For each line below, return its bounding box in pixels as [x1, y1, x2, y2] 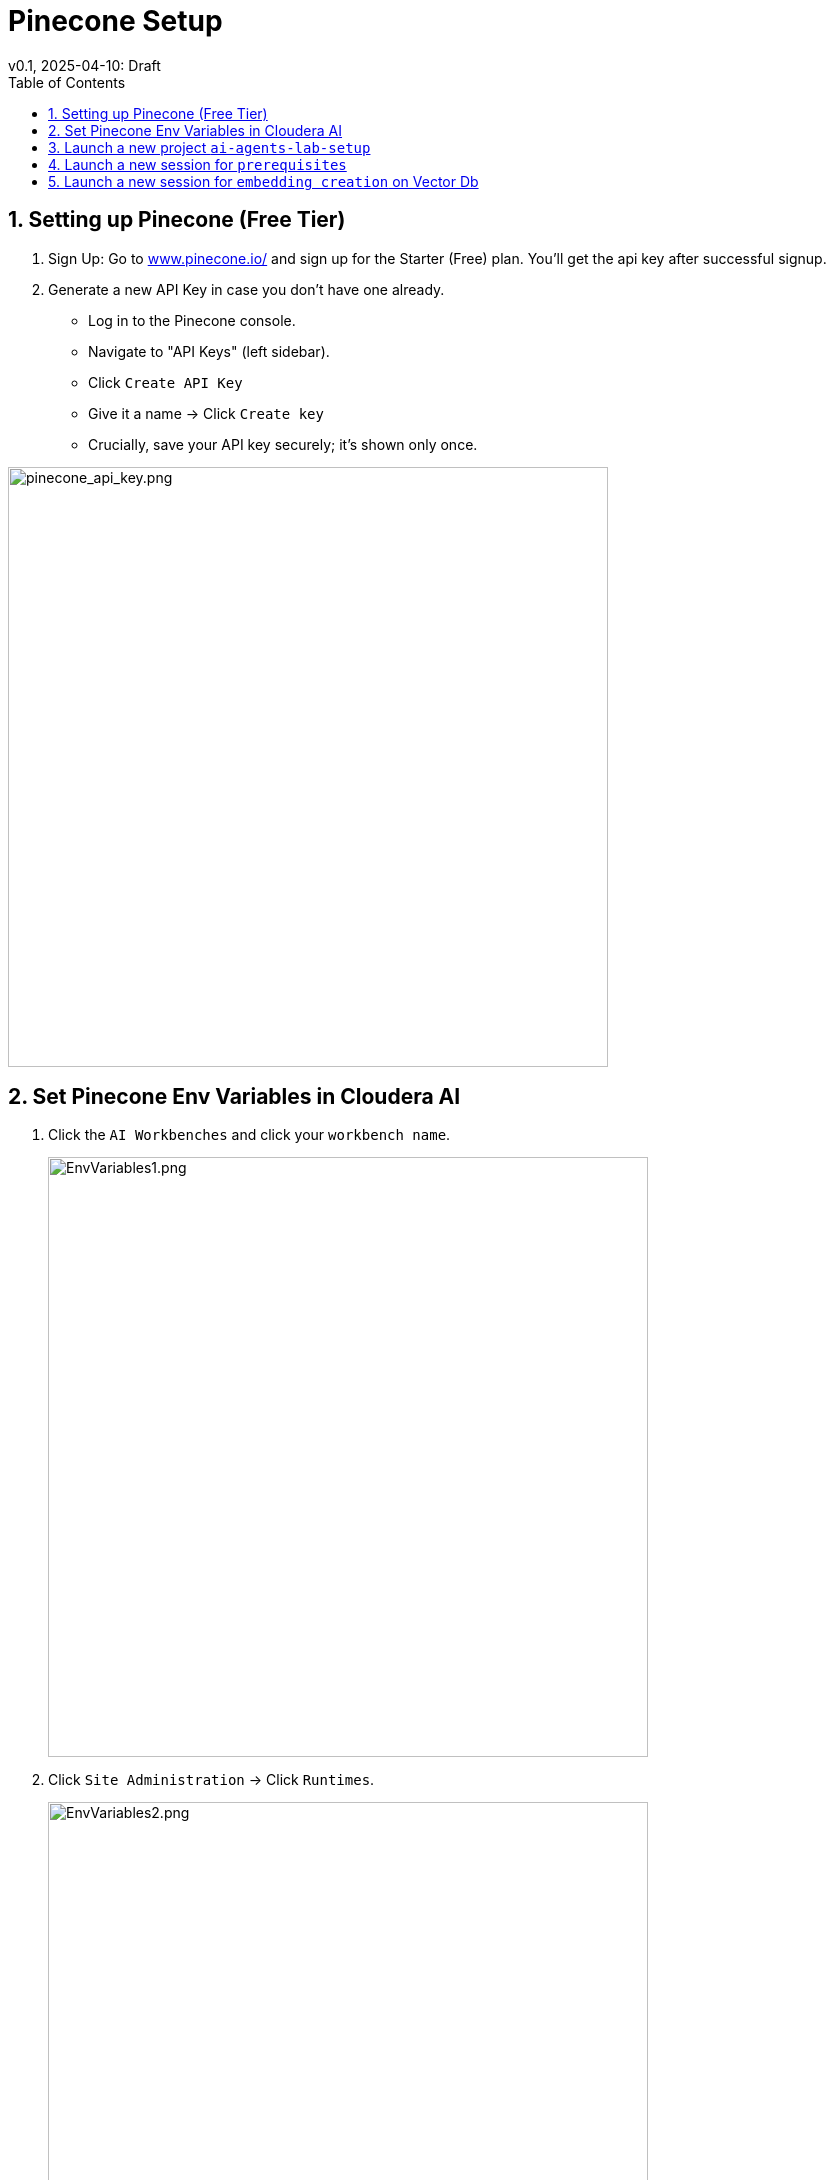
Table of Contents [8, 73, 126, 91]
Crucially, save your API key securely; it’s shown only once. [88, 435, 478, 453]
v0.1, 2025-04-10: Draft [8, 56, 161, 74]
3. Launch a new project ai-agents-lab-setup [48, 138, 371, 156]
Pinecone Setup [8, 4, 223, 38]
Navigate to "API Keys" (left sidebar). [88, 342, 330, 360]
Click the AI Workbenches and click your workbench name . [48, 1126, 451, 1144]
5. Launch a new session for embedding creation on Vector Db [48, 172, 479, 190]
